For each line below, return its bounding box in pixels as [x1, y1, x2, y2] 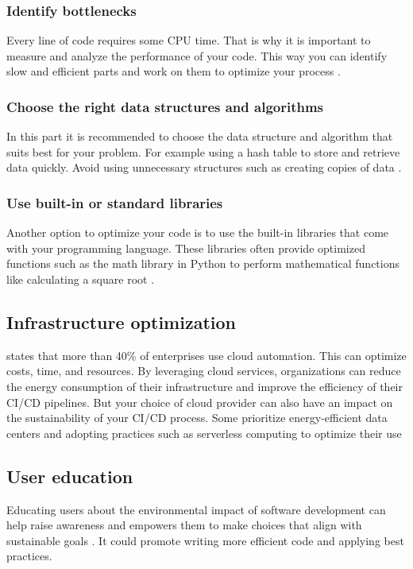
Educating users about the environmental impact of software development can [6, 501, 386, 517]
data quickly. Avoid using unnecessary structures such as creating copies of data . [6, 159, 402, 176]
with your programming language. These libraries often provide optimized [6, 239, 365, 256]
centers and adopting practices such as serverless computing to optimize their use [6, 424, 402, 441]
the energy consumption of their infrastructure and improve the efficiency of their [6, 377, 403, 394]
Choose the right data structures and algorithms [6, 96, 324, 116]
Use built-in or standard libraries [6, 192, 223, 212]
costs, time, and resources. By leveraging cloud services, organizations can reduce [6, 362, 401, 379]
